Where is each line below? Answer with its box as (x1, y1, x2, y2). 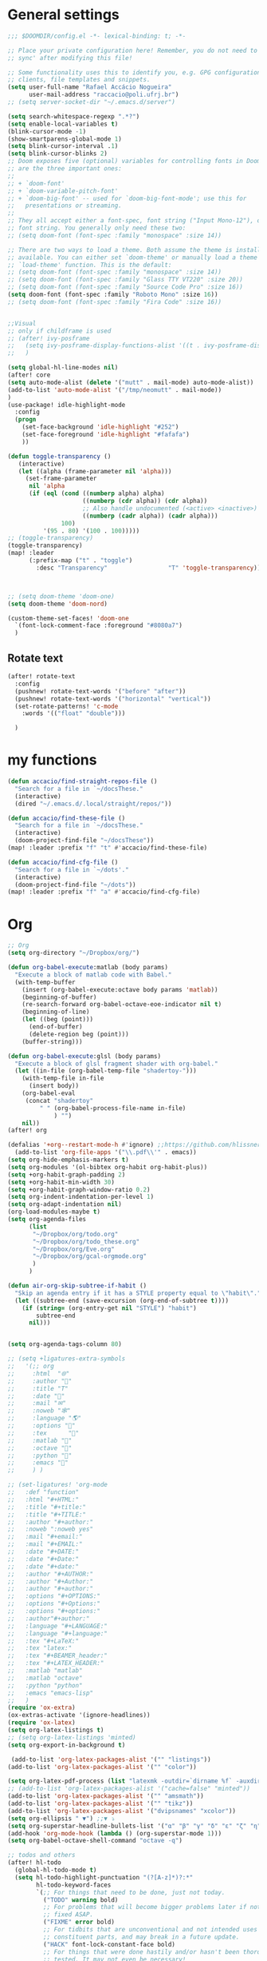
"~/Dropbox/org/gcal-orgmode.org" (32, 1252, 147, 1260)
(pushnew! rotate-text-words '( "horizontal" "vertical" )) (14, 694, 212, 703)
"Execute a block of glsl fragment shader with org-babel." (14, 1060, 218, 1068)
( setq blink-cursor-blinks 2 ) (7, 150, 108, 158)
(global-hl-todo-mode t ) (14, 1866, 97, 1874)
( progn (14, 416, 37, 424)
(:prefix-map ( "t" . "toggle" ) (28, 557, 133, 565)
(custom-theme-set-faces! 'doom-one (7, 614, 129, 622)
